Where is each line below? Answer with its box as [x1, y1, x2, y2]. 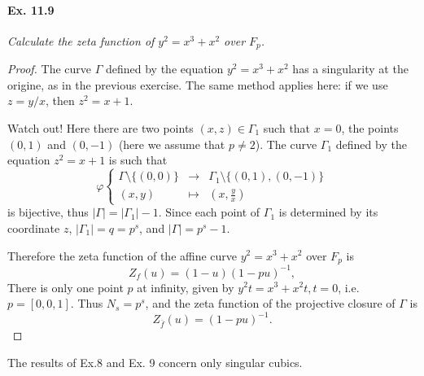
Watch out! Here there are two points [7, 120, 194, 137]
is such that [108, 151, 168, 168]
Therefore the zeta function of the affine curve [7, 247, 238, 264]
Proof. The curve [7, 60, 92, 77]
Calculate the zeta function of [7, 32, 155, 49]
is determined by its [278, 203, 378, 221]
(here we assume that [118, 135, 225, 152]
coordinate [7, 219, 60, 236]
